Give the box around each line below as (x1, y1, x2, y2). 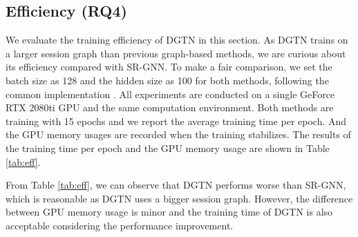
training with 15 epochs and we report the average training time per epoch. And (6, 113, 347, 128)
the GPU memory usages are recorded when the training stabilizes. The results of (6, 127, 351, 142)
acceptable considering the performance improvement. (6, 218, 234, 232)
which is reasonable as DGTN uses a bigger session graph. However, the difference (6, 191, 353, 205)
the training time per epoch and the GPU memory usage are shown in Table (6, 140, 330, 155)
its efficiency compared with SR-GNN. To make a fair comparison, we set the (6, 59, 332, 74)
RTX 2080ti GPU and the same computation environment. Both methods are (6, 100, 334, 115)
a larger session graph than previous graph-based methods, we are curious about (6, 46, 346, 60)
